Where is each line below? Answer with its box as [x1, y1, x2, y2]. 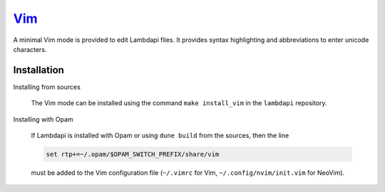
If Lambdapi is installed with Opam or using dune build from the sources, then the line [31, 132, 289, 140]
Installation [13, 64, 64, 76]
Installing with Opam [13, 114, 74, 124]
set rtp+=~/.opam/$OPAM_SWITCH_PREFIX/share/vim [46, 150, 220, 158]
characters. [13, 45, 47, 53]
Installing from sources [13, 82, 81, 91]
